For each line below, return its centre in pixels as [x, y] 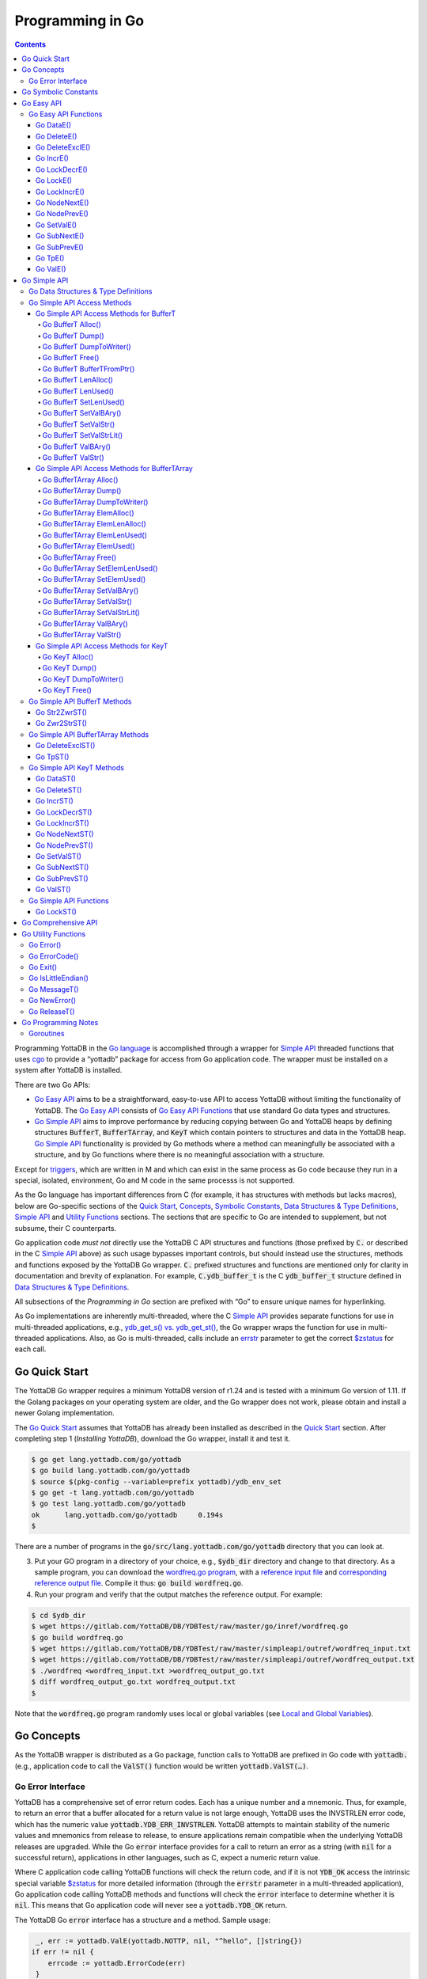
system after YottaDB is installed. [68, 1070]
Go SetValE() [57, 225]
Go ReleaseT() [52, 1011]
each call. [30, 1349]
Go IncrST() [55, 801]
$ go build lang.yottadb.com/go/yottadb [110, 1471]
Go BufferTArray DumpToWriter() [95, 502]
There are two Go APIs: [53, 1084]
